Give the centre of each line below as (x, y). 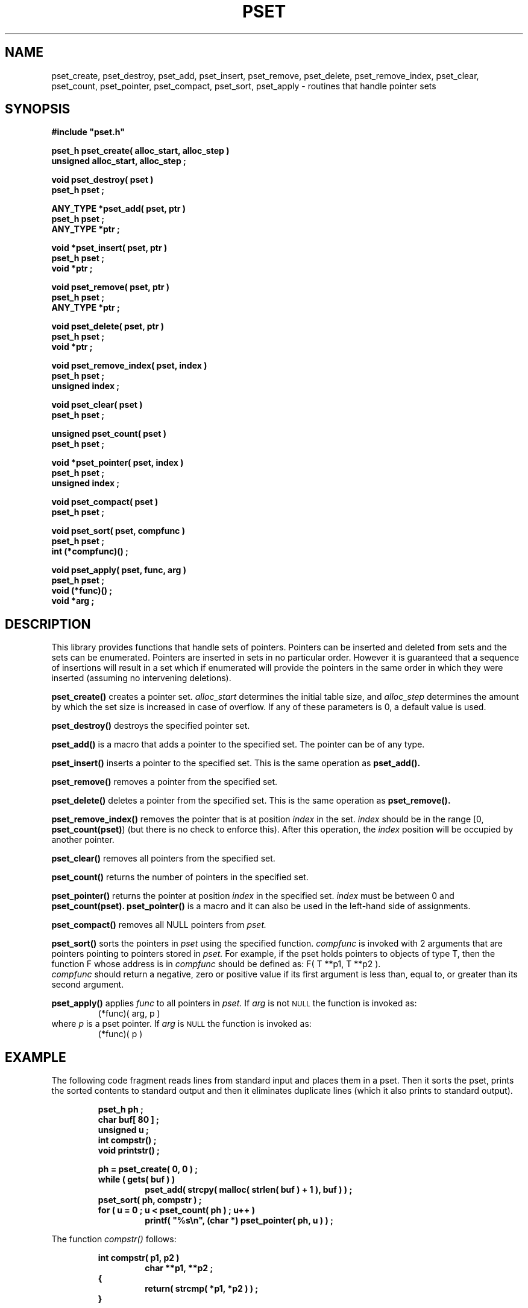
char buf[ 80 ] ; (128, 1120)
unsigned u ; (123, 1130)
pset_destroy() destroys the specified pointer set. (151, 726)
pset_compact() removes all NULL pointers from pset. (159, 925)
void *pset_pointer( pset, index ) (118, 463)
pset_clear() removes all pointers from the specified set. (163, 859)
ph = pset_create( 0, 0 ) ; (148, 1169)
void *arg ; (73, 601)
